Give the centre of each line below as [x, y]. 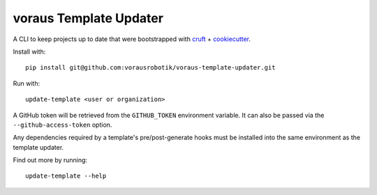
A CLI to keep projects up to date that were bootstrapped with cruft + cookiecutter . [132, 39]
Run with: [27, 83]
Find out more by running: [50, 160]
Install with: [29, 52]
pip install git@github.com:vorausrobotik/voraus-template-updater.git [150, 68]
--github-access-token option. [62, 125]
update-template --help [66, 176]
